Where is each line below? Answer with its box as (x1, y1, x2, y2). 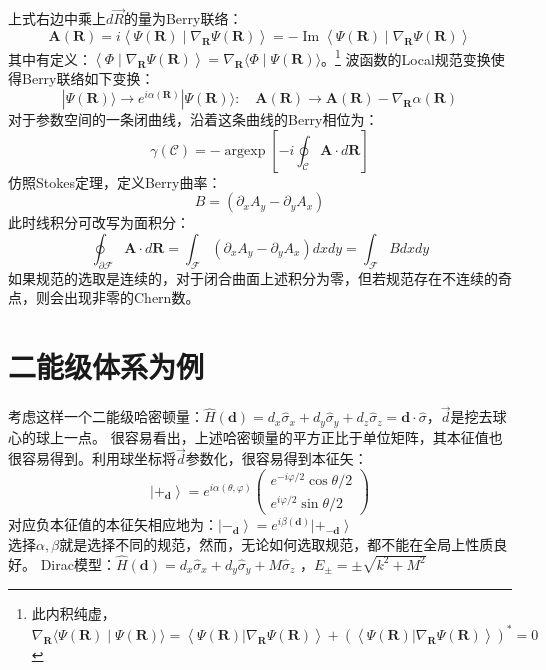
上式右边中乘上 (8, 8, 106, 29)
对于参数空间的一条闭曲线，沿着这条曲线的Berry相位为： (8, 109, 379, 130)
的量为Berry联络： (123, 8, 243, 29)
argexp (224, 143, 266, 158)
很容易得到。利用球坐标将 (8, 448, 176, 469)
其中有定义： (8, 48, 92, 69)
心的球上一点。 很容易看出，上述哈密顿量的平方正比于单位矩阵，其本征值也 (8, 426, 503, 447)
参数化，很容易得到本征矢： (185, 448, 368, 469)
